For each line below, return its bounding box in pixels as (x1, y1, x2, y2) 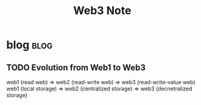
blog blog (6, 38, 53, 52)
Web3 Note (73, 4, 132, 18)
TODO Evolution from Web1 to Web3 (6, 62, 146, 73)
